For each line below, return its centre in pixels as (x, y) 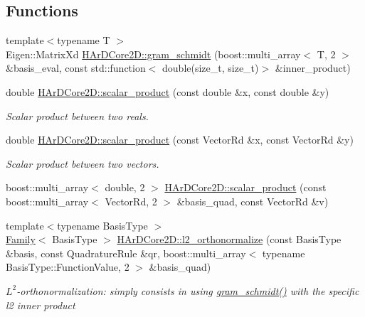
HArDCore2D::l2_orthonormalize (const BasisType (229, 239)
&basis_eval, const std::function (76, 68)
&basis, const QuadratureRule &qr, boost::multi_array (126, 253)
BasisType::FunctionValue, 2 (68, 267)
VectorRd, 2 (131, 201)
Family (21, 239)
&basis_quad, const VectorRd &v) (253, 201)
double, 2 (125, 187)
